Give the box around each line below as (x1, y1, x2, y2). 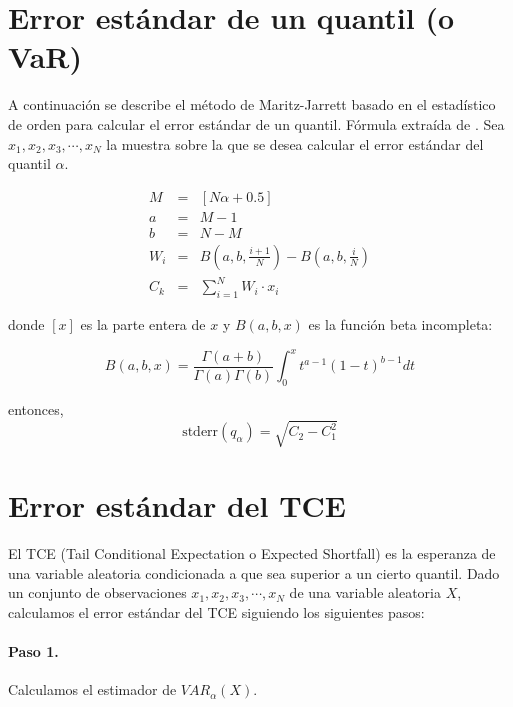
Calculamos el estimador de (8, 679, 177, 700)
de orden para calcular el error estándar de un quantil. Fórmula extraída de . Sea (8, 113, 505, 134)
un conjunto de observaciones (8, 582, 187, 603)
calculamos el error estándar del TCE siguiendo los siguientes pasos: (8, 602, 425, 623)
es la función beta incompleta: (308, 314, 493, 335)
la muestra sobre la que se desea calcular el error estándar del (106, 133, 484, 154)
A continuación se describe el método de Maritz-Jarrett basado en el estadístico (8, 94, 496, 115)
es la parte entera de (80, 314, 206, 335)
